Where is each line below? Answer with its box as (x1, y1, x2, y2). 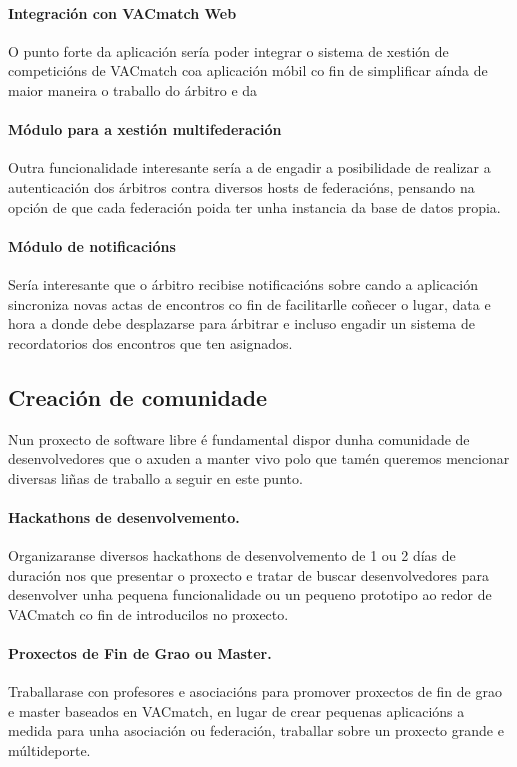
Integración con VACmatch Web (8, 2, 237, 23)
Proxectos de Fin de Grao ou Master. (8, 643, 272, 664)
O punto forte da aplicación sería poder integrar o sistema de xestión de (8, 40, 449, 61)
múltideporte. (8, 740, 91, 761)
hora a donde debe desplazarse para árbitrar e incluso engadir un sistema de (8, 313, 475, 334)
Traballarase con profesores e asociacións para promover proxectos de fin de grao (8, 681, 502, 702)
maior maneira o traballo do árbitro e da (8, 79, 258, 100)
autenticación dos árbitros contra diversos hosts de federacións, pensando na (8, 176, 475, 197)
